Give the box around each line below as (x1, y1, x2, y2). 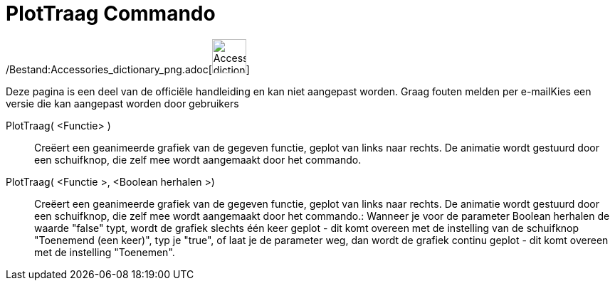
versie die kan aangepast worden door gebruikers (6, 97, 239, 110)
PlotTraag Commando (6, 1, 216, 26)
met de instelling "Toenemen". (34, 245, 175, 258)
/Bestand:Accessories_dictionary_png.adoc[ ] (6, 63, 250, 75)
